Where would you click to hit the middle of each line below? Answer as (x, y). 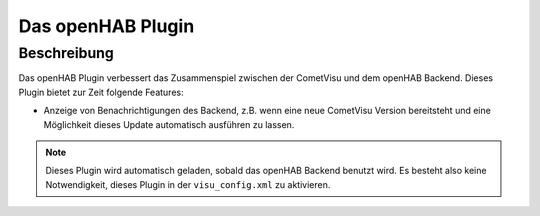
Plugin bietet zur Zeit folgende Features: (101, 92)
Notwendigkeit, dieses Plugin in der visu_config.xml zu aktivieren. (188, 184)
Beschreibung (66, 53)
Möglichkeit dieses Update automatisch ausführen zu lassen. (169, 124)
